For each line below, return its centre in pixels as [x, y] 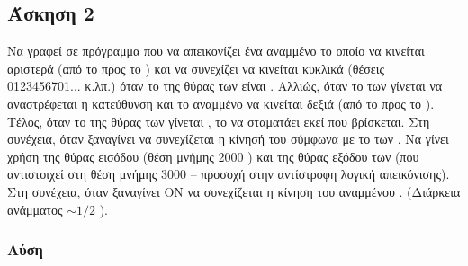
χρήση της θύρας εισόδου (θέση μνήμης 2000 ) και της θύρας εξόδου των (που [213, 156]
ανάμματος [35, 209]
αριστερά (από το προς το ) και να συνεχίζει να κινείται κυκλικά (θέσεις [196, 68]
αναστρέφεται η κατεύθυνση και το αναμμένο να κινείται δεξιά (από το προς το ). [221, 103]
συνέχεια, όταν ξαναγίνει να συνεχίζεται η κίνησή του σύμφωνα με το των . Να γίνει [228, 139]
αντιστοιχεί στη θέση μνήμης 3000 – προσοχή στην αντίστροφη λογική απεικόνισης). [229, 174]
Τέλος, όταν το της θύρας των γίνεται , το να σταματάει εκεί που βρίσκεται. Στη [219, 121]
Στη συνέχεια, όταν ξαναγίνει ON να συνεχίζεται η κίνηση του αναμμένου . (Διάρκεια [234, 191]
